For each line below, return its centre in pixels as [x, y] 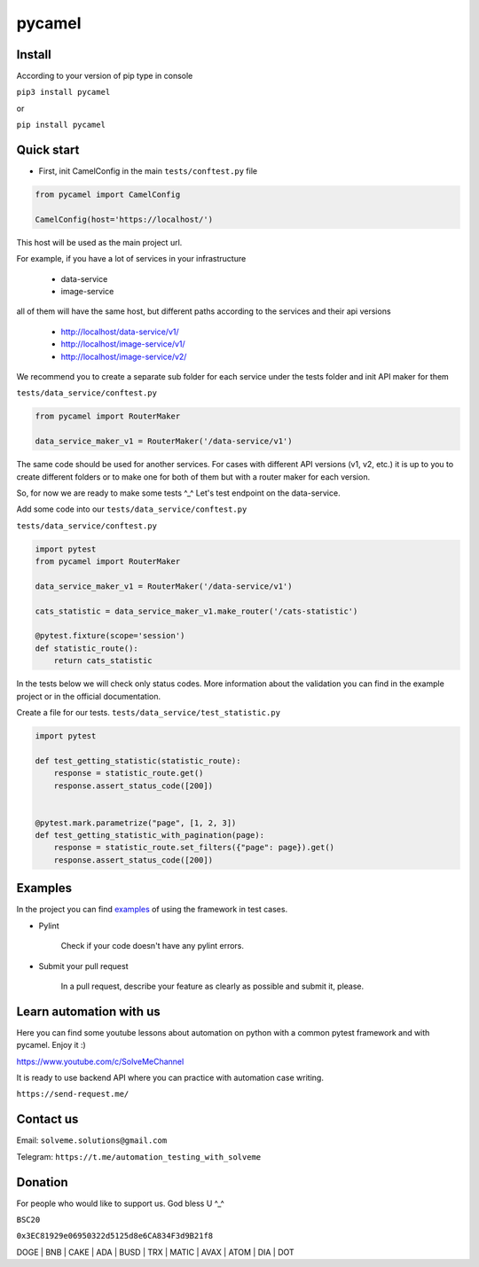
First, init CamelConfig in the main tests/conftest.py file [148, 171]
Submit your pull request [83, 966]
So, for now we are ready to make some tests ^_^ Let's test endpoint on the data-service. [178, 493]
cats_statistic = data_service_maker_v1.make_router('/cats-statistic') [196, 611]
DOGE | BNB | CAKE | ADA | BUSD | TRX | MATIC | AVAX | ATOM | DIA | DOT [155, 1252]
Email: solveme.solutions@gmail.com [92, 1140]
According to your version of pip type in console [105, 76]
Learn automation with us [88, 1011]
